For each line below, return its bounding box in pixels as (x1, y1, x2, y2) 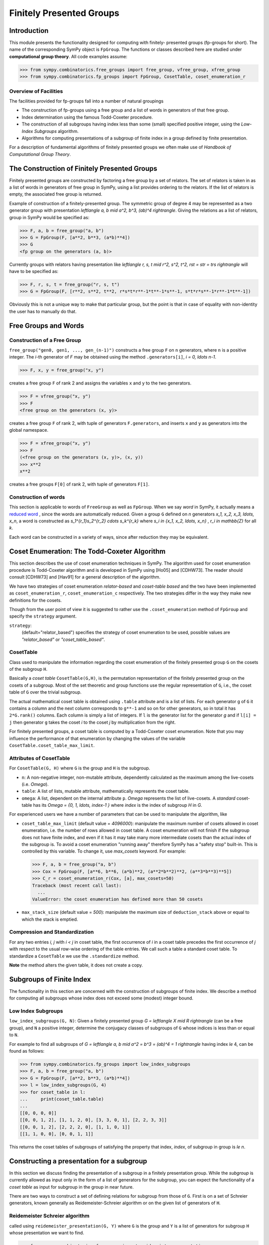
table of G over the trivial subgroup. (9, 689, 82, 695)
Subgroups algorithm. (34, 128, 79, 134)
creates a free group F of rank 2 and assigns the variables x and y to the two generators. (9, 380, 192, 386)
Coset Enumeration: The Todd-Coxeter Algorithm (9, 547, 166, 555)
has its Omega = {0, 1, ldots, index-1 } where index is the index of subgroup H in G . (33, 802, 203, 808)
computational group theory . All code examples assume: (9, 53, 128, 59)
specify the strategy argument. (9, 613, 77, 620)
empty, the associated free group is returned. (9, 191, 103, 197)
